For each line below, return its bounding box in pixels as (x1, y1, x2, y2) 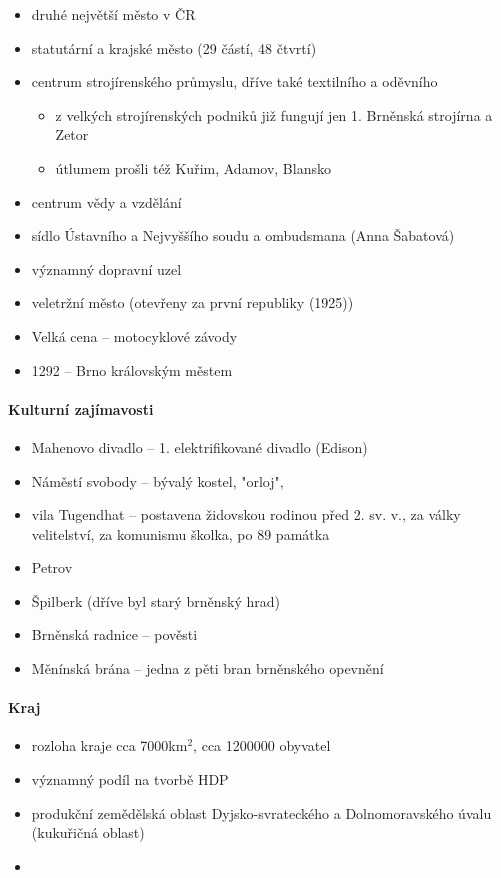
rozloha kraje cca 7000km (31, 735, 188, 756)
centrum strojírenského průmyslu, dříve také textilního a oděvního (31, 71, 438, 92)
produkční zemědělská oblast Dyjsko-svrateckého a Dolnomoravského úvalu (31, 802, 492, 823)
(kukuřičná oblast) (31, 822, 145, 843)
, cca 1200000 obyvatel (193, 735, 331, 756)
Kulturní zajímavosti (8, 398, 154, 419)
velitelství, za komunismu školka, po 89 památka (31, 523, 330, 544)
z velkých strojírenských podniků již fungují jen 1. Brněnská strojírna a (55, 104, 493, 125)
